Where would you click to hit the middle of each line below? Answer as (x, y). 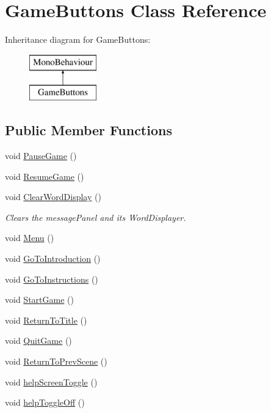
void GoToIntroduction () (53, 259)
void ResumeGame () (45, 176)
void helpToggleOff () (45, 402)
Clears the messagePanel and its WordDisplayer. (96, 217)
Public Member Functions (89, 130)
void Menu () (30, 238)
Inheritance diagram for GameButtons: (78, 39)
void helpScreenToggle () (51, 381)
